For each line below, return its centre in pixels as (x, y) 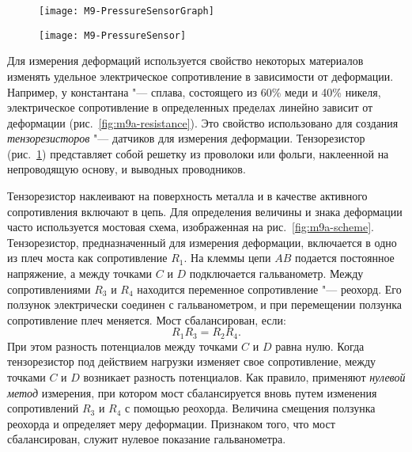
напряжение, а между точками (80, 273)
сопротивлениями (49, 289)
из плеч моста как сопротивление (87, 258)
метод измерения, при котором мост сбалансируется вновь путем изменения (192, 392)
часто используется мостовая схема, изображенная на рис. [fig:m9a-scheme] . (191, 227)
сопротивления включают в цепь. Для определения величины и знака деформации (205, 211)
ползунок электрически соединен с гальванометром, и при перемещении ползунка (204, 304)
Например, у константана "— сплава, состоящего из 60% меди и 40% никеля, (194, 91)
